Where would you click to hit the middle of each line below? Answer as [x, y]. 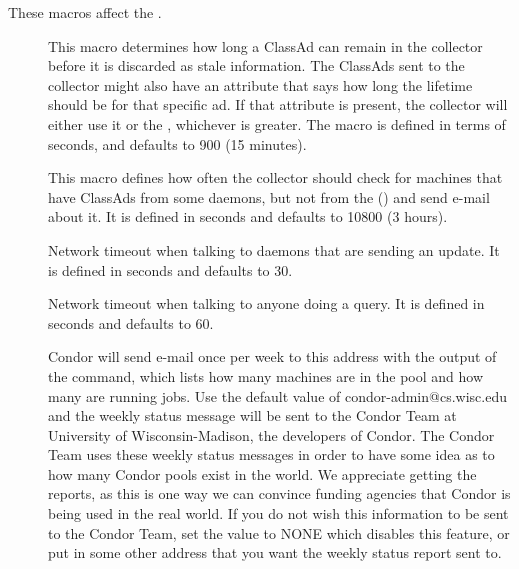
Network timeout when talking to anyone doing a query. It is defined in [266, 303]
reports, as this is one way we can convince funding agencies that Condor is [279, 493]
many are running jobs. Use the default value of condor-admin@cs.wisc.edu [277, 395]
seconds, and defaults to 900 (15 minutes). [177, 143]
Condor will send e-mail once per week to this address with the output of [272, 356]
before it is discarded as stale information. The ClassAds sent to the [256, 65]
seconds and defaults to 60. [131, 322]
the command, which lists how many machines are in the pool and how [266, 375]
